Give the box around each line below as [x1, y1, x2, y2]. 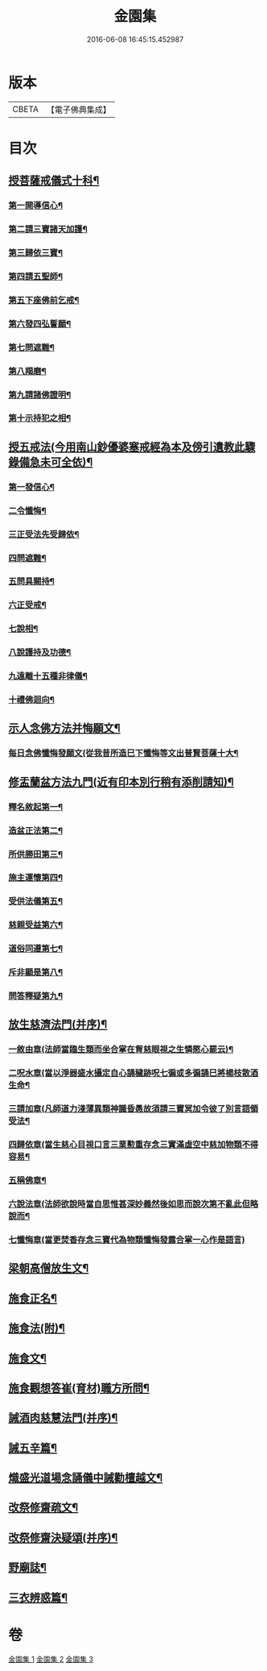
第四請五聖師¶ [8, 271, 63, 282]
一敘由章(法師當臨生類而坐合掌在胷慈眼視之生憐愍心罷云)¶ [8, 1044, 234, 1055]
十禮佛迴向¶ [8, 694, 55, 705]
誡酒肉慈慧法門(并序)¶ [8, 1411, 118, 1425]
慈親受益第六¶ [8, 920, 63, 931]
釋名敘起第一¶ [8, 801, 63, 813]
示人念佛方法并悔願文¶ [8, 721, 121, 735]
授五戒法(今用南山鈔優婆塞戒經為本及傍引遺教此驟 [8, 440, 256, 454]
